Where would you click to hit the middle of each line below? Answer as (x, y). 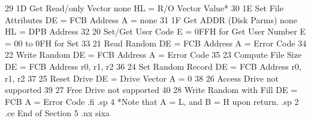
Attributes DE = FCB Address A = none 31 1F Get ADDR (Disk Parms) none (151, 19)
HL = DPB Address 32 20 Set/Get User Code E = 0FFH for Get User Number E (155, 31)
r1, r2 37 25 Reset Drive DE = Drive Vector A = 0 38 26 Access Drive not (142, 78)
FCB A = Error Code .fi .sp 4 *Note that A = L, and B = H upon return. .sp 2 (152, 101)
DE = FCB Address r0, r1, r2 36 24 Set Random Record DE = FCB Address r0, (153, 66)
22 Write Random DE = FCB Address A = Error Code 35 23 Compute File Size (153, 55)
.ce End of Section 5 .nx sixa (57, 113)
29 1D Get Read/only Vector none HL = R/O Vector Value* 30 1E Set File (144, 8)
